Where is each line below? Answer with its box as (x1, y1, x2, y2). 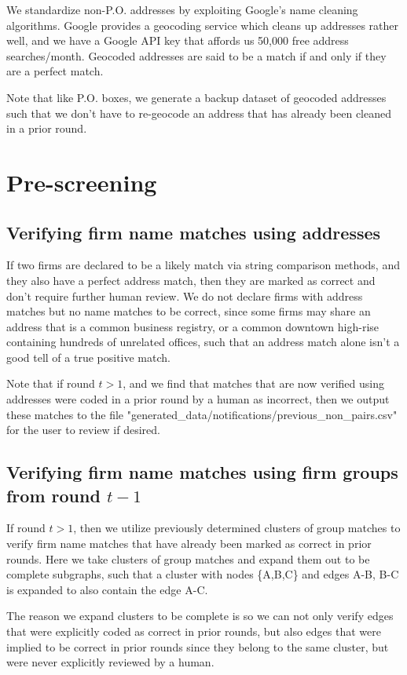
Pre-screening (6, 166, 157, 198)
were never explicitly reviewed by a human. (6, 654, 214, 670)
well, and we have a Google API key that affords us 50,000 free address (6, 32, 349, 49)
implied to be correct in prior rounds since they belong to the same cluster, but (6, 638, 389, 655)
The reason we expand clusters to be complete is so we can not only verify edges (6, 607, 394, 624)
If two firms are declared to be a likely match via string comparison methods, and (6, 257, 400, 273)
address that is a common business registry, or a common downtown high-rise (6, 318, 379, 334)
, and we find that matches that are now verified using (123, 375, 384, 392)
